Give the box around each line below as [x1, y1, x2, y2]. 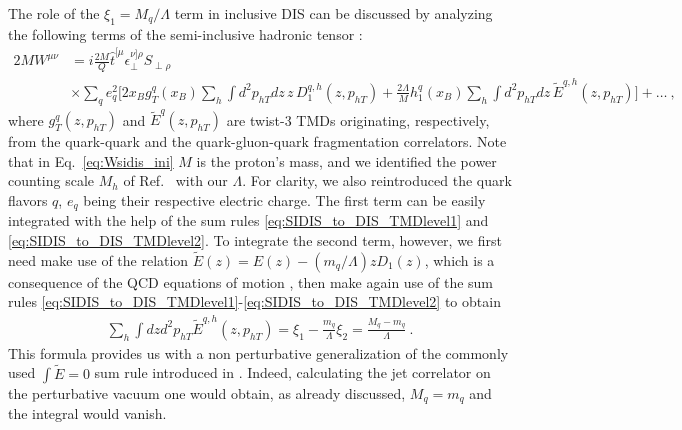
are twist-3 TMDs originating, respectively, [226, 109, 490, 130]
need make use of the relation [8, 249, 189, 270]
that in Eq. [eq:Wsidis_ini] [8, 150, 174, 171]
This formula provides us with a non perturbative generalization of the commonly [8, 342, 509, 363]
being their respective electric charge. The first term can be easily [83, 190, 486, 211]
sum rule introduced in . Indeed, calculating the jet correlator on [94, 362, 491, 383]
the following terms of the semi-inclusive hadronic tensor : [8, 23, 363, 44]
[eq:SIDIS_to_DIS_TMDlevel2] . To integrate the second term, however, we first [8, 230, 502, 251]
